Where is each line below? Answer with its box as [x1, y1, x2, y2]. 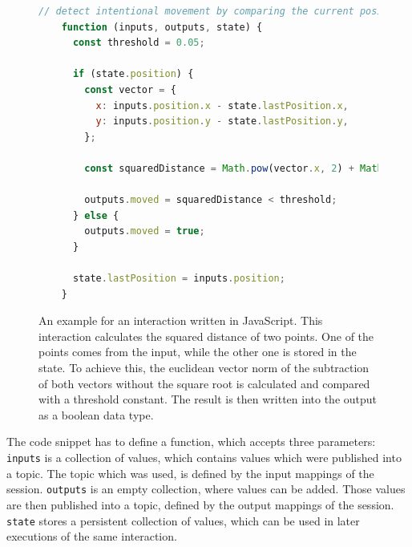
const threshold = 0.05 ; [72, 37, 205, 49]
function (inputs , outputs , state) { [61, 21, 263, 33]
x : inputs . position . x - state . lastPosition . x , [95, 99, 349, 111]
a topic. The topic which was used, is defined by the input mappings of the [6, 464, 374, 481]
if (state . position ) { [72, 68, 194, 80]
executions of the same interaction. [6, 528, 177, 545]
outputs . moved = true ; [84, 225, 205, 237]
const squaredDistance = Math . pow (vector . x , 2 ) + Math [84, 162, 383, 174]
